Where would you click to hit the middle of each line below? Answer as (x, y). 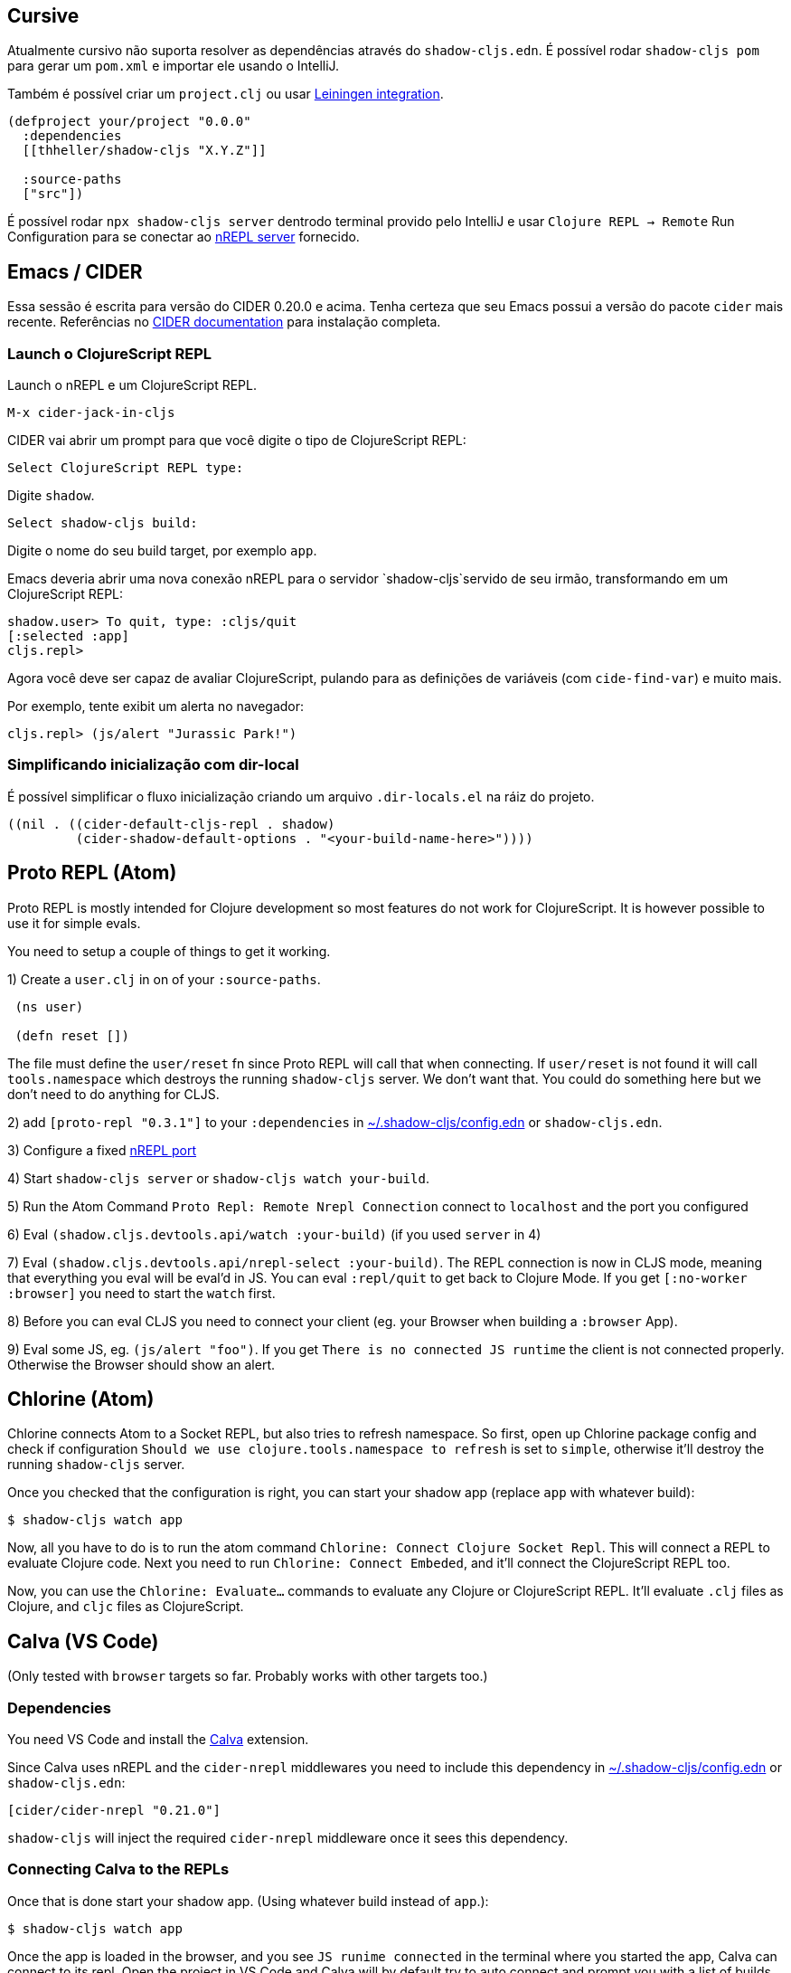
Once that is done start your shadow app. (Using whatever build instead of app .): (248, 1901)
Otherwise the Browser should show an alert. (141, 1364)
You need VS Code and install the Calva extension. (158, 1740)
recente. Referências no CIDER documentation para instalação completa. (224, 322)
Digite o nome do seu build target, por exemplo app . (162, 551)
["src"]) (53, 194)
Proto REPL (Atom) (92, 873)
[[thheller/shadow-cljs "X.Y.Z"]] (144, 151)
